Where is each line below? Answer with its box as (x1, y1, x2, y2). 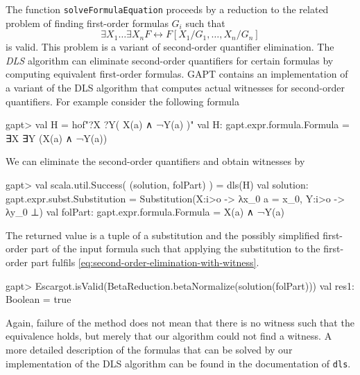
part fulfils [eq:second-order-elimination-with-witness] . (31, 254, 259, 269)
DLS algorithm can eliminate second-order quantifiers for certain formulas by (6, 53, 334, 67)
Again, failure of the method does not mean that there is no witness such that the (6, 315, 354, 329)
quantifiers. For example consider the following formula (6, 94, 239, 108)
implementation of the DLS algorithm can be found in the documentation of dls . (6, 356, 351, 370)
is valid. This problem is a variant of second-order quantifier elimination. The (6, 40, 334, 54)
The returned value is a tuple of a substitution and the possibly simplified (6, 227, 320, 242)
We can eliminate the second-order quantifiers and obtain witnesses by (6, 154, 305, 168)
